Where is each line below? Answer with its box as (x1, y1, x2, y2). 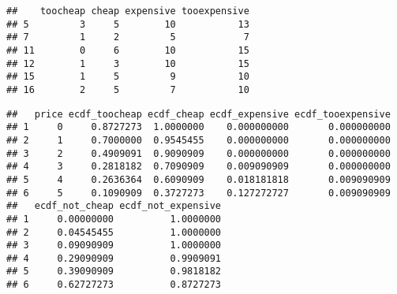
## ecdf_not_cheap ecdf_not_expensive (6, 200, 222, 212)
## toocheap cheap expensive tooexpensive (6, 6, 249, 17)
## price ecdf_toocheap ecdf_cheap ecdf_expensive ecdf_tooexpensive (6, 108, 391, 120)
